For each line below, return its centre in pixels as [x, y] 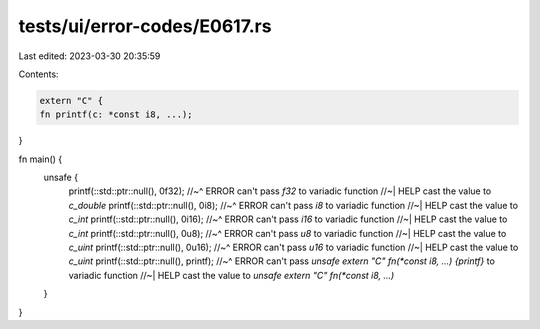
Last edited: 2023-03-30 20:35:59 [89, 56]
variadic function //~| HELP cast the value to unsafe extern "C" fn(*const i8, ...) [231, 275]
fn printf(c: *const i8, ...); [116, 114]
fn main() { [40, 159]
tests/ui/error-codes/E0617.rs [145, 26]
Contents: [38, 74]
